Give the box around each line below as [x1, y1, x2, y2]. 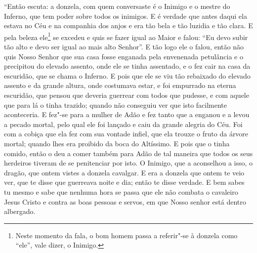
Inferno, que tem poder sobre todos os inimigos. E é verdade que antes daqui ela [4, 10, 247, 21]
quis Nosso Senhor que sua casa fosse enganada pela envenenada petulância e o [4, 51, 243, 61]
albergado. [4, 206, 36, 216]
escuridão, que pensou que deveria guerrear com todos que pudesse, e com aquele [4, 90, 249, 100]
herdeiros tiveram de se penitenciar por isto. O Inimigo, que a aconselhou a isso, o [4, 158, 253, 168]
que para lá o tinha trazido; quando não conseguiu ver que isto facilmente [4, 99, 227, 110]
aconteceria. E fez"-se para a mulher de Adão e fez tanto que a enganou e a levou [4, 109, 250, 120]
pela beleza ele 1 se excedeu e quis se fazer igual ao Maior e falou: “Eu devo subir [4, 30, 248, 42]
